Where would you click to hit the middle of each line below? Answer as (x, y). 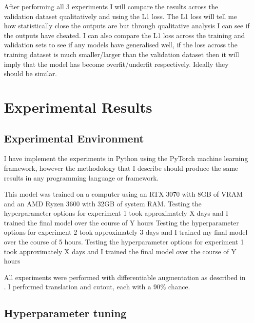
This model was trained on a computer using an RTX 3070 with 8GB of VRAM (123, 194)
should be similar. (30, 73)
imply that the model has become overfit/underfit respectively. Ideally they (116, 64)
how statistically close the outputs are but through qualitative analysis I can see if (127, 26)
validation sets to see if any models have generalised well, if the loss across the (121, 45)
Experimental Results (78, 107)
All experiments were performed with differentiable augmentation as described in (125, 277)
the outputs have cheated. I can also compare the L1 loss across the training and (125, 35)
